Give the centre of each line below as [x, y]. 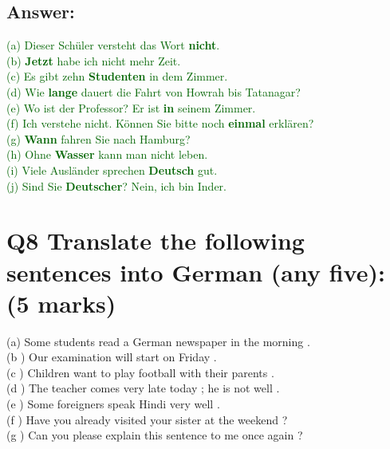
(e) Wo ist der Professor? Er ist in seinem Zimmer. [131, 107]
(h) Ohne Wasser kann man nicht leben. [107, 154]
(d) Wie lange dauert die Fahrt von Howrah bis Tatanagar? [154, 91]
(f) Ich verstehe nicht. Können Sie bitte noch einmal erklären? [160, 123]
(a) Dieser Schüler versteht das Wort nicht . [113, 45]
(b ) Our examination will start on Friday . [112, 357]
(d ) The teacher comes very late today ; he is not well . [143, 388]
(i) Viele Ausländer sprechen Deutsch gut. [112, 169]
